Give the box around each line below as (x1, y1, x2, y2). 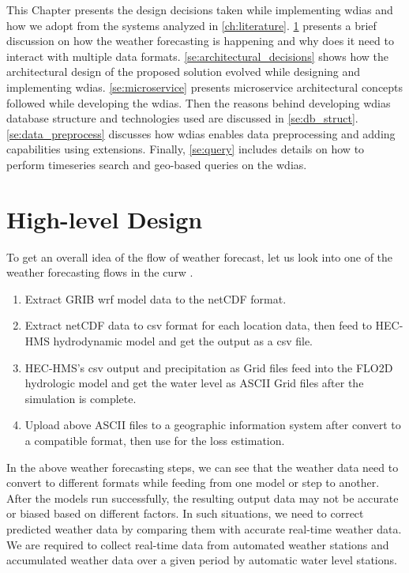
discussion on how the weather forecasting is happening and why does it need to (6, 32, 394, 49)
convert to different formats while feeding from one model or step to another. (6, 474, 380, 491)
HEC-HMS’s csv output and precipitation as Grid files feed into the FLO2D (24, 359, 393, 375)
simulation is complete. (24, 390, 137, 406)
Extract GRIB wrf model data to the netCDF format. (24, 290, 287, 307)
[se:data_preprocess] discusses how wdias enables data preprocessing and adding (6, 125, 396, 141)
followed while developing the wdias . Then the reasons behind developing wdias (6, 94, 391, 111)
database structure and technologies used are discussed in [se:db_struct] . (6, 110, 358, 126)
